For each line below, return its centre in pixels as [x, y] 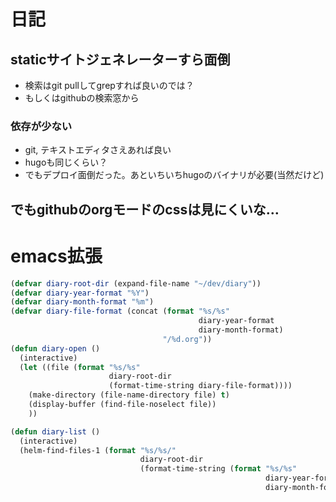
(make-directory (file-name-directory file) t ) [129, 395]
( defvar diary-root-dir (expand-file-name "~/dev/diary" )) [136, 283]
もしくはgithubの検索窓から [82, 98]
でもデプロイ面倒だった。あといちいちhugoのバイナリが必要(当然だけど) [174, 175]
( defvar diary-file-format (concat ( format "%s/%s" [120, 311]
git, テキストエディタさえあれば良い [98, 150]
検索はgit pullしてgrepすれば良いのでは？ [109, 85]
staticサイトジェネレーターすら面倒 [120, 59]
